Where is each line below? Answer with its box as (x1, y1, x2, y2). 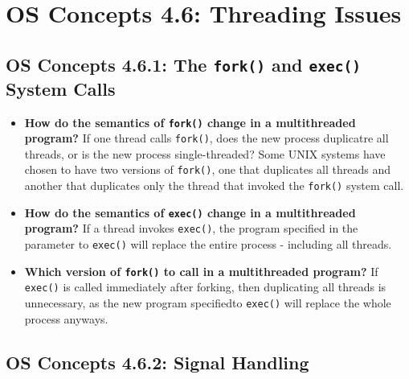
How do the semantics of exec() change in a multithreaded (24, 204, 356, 220)
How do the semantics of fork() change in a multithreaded (24, 113, 356, 130)
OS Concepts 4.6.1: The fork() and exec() (6, 51, 362, 76)
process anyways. (24, 310, 108, 327)
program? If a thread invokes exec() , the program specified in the (24, 220, 358, 237)
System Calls (6, 76, 116, 101)
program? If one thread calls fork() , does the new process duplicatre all (24, 130, 389, 146)
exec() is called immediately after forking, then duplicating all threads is (24, 278, 387, 295)
